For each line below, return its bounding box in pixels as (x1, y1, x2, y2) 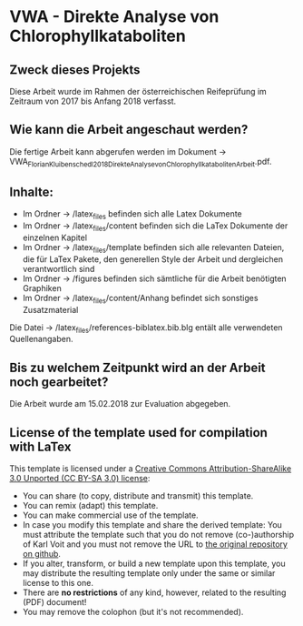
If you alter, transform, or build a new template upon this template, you (22, 558, 286, 570)
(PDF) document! (22, 597, 87, 608)
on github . (22, 549, 62, 560)
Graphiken (22, 282, 62, 293)
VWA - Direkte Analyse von (9, 6, 220, 27)
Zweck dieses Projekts (9, 62, 141, 77)
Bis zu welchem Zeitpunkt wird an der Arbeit (9, 359, 266, 375)
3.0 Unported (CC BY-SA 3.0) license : (9, 473, 151, 484)
